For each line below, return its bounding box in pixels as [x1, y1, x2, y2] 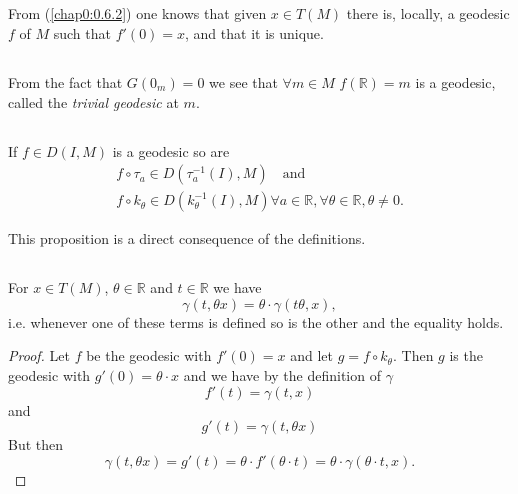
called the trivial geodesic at [8, 91, 179, 112]
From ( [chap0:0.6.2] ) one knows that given [8, 3, 267, 24]
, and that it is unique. [185, 22, 324, 43]
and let [290, 345, 333, 366]
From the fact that [8, 71, 123, 92]
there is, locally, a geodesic [346, 3, 510, 24]
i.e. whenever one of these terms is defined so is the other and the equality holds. [8, 311, 504, 332]
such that [53, 22, 111, 43]
